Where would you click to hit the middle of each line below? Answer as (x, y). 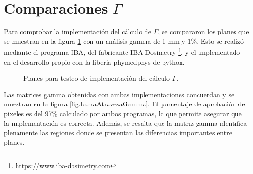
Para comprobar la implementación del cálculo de (78, 31)
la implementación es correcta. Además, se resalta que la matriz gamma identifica (126, 123)
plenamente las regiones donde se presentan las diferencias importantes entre (118, 132)
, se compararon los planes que (203, 31)
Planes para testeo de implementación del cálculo (97, 78)
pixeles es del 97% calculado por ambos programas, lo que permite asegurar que (123, 113)
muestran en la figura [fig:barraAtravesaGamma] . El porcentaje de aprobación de (125, 104)
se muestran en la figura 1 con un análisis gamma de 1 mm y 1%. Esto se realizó (124, 41)
